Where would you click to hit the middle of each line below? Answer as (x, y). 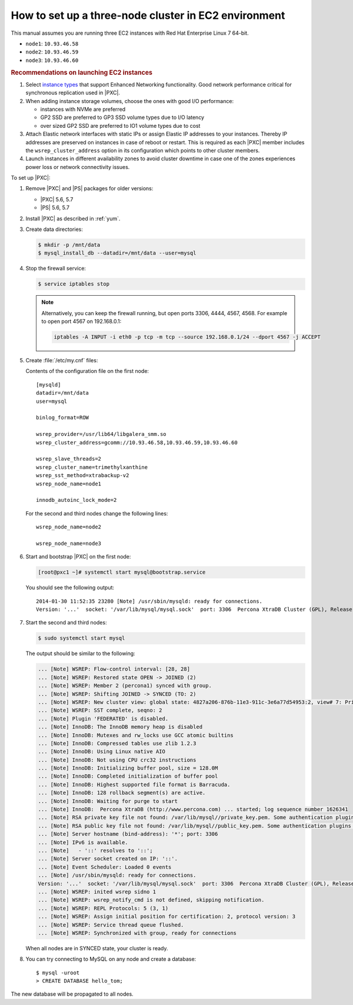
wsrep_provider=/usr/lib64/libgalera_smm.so (101, 434)
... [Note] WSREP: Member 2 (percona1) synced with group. (125, 686)
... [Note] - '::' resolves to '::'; (95, 850)
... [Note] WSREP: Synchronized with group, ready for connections (137, 933)
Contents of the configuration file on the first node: (87, 371)
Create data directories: (54, 229)
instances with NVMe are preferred (83, 109)
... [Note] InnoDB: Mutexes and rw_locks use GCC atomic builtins (136, 735)
